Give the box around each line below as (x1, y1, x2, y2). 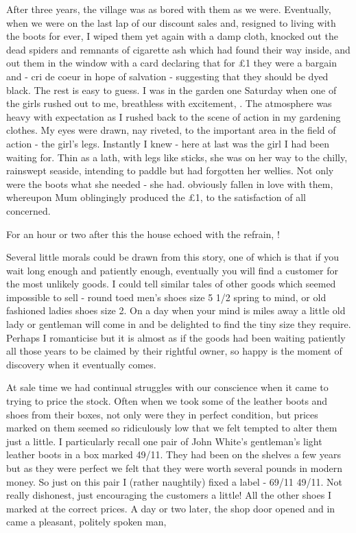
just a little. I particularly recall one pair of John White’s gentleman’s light (6, 434, 322, 448)
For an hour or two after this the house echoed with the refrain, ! (6, 226, 280, 241)
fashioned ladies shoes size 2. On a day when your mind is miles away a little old (6, 303, 346, 318)
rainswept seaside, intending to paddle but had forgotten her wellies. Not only (6, 163, 334, 178)
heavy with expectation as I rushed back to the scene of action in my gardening (6, 109, 341, 123)
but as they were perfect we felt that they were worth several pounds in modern (6, 461, 343, 475)
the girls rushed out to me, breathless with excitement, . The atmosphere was (6, 96, 332, 110)
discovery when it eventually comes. (6, 357, 156, 371)
